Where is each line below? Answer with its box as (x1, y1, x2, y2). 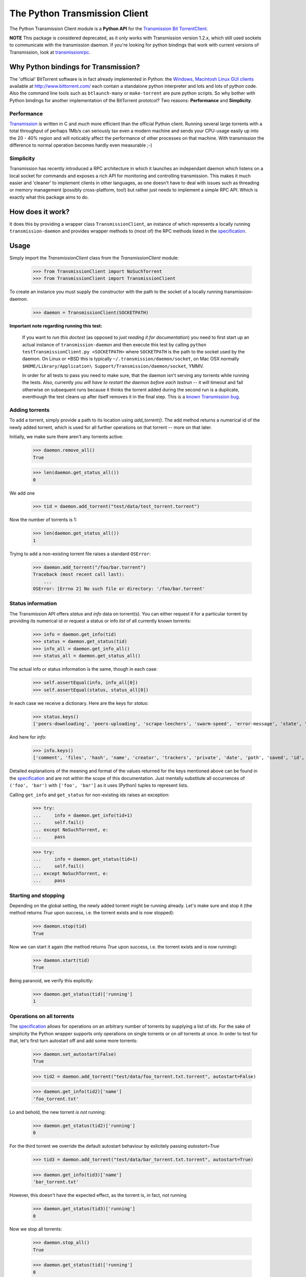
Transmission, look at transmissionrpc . (9, 49, 91, 55)
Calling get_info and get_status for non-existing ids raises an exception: (9, 792, 170, 798)
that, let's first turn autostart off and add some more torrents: (9, 1037, 138, 1044)
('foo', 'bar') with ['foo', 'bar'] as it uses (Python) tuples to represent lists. (9, 782, 189, 789)
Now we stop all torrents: (9, 1226, 62, 1232)
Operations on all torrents (9, 1012, 74, 1020)
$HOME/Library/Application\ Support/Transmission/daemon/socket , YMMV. (22, 363, 204, 369)
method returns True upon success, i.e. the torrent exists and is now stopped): (9, 910, 174, 916)
